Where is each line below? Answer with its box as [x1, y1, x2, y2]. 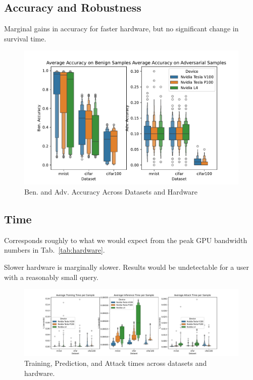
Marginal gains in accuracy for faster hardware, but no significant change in [4, 23, 239, 34]
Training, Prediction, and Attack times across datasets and [24, 358, 207, 368]
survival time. [4, 33, 46, 43]
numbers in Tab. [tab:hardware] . [4, 245, 105, 255]
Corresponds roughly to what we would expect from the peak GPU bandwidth [4, 234, 247, 245]
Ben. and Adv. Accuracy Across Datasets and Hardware [24, 186, 198, 197]
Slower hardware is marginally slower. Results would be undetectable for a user [4, 261, 249, 272]
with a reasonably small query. [4, 271, 98, 282]
